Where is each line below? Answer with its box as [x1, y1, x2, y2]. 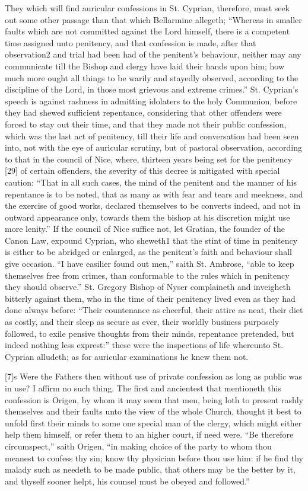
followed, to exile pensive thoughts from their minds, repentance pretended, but [5, 327, 294, 339]
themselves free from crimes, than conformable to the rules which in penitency [5, 269, 290, 281]
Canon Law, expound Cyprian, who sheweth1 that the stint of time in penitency [5, 234, 298, 246]
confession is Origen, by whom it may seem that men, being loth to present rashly [5, 393, 303, 406]
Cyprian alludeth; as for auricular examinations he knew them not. [5, 350, 249, 362]
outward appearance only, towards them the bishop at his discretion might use [5, 211, 290, 223]
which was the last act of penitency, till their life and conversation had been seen [5, 129, 299, 142]
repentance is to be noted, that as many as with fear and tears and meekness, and [5, 187, 303, 200]
